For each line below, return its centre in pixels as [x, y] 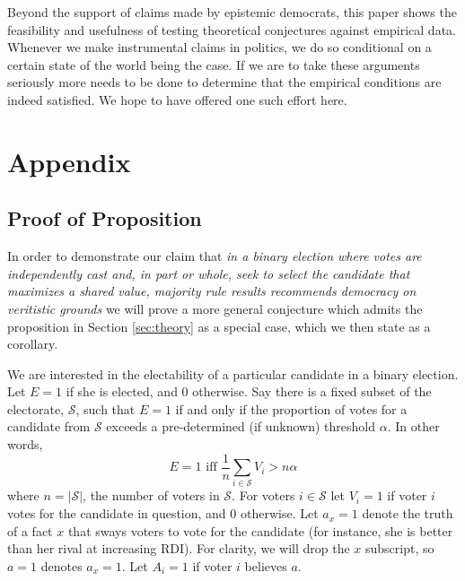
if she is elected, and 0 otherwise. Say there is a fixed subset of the [249, 391]
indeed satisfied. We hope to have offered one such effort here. [177, 99]
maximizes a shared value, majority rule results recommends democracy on [212, 291]
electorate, [36, 408]
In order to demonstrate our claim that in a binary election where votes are [215, 256]
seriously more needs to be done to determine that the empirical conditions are [224, 82]
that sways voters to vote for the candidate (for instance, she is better [260, 530]
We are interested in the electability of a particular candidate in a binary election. [233, 373]
